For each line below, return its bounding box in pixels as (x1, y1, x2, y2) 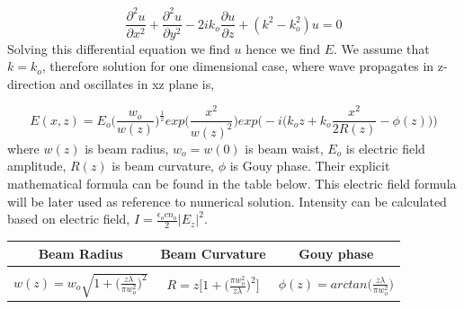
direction (7, 74, 56, 93)
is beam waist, (245, 138, 324, 157)
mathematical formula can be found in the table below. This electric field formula (7, 174, 457, 193)
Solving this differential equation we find (7, 39, 230, 57)
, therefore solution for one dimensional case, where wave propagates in (41, 57, 434, 75)
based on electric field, (7, 209, 130, 228)
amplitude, (7, 156, 67, 175)
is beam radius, (85, 138, 169, 157)
